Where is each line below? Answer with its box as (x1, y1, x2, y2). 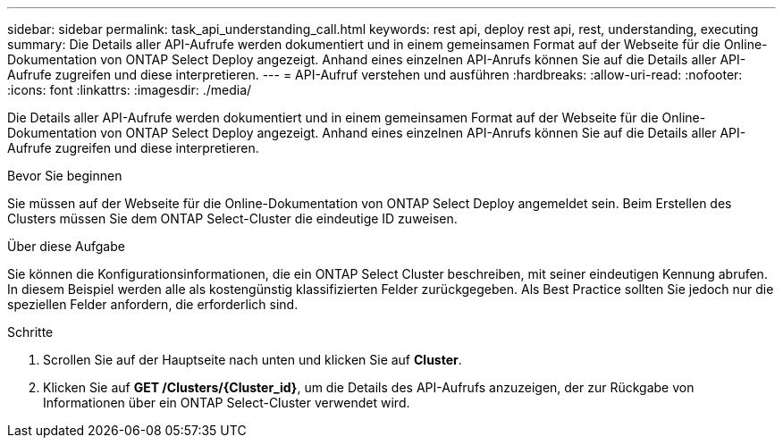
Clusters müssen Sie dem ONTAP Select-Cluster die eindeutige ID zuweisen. (7, 211, 458, 226)
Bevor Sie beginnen (7, 168, 122, 183)
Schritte (7, 324, 54, 340)
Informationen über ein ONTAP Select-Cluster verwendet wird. (43, 395, 410, 410)
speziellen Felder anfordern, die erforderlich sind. (7, 297, 299, 312)
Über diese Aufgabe (7, 239, 125, 254)
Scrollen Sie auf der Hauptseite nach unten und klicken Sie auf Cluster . (43, 352, 462, 367)
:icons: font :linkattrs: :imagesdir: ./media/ (7, 82, 252, 97)
